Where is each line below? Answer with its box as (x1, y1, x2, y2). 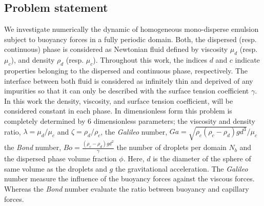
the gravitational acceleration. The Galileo (115, 163, 248, 174)
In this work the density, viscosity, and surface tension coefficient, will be (4, 95, 233, 106)
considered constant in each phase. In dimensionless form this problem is (4, 105, 232, 116)
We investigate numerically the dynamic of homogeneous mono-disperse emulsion (4, 24, 259, 34)
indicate (235, 54, 260, 65)
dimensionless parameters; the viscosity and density (93, 115, 255, 126)
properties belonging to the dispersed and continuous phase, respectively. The (4, 65, 248, 76)
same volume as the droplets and (4, 163, 107, 174)
